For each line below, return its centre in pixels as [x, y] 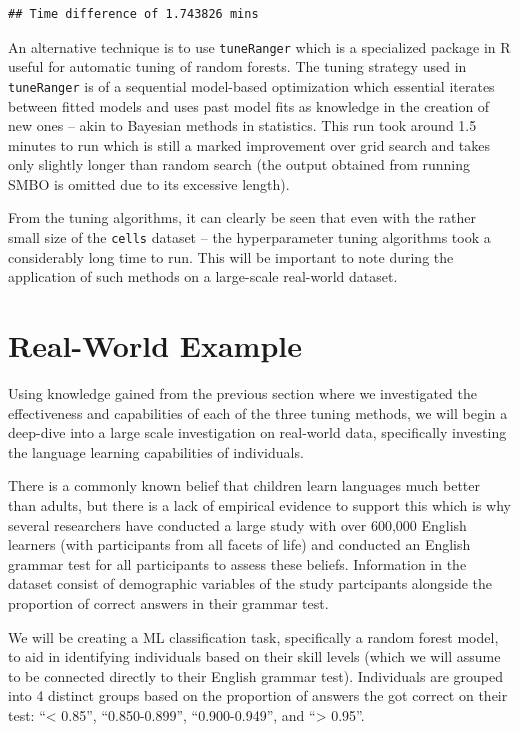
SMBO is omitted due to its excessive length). [149, 183]
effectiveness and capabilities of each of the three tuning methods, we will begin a [258, 412]
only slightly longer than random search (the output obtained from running [239, 164]
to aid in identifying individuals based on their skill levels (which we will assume [254, 656]
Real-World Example [155, 345]
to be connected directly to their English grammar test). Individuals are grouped [255, 675]
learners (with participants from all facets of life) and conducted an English [239, 544]
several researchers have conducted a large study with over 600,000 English [237, 524]
